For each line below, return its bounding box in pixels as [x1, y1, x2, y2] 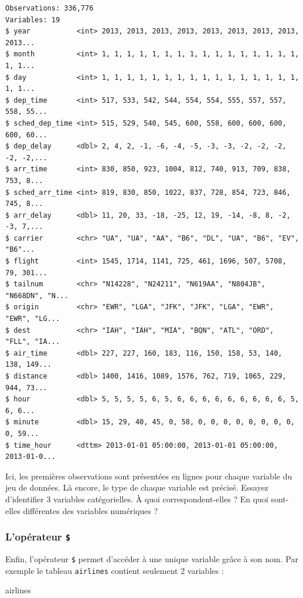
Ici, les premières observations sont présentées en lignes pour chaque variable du [5, 469, 292, 482]
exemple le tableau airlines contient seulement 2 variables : [5, 564, 224, 576]
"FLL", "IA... [5, 337, 60, 346]
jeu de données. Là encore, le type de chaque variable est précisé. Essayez [5, 481, 268, 494]
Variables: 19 [5, 15, 60, 24]
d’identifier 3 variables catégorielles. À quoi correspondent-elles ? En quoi [5, 492, 268, 505]
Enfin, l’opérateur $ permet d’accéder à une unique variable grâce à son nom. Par [5, 552, 298, 565]
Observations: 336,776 [5, 4, 94, 12]
